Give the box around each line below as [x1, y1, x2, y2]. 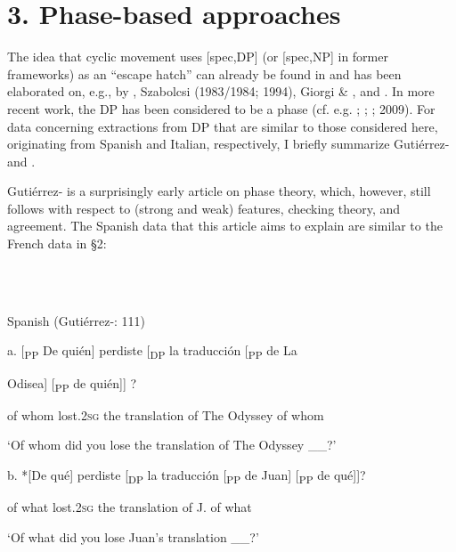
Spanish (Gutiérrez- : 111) [7, 311, 146, 329]
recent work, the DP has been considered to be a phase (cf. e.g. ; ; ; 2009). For [7, 99, 436, 118]
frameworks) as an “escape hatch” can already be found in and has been [7, 64, 402, 83]
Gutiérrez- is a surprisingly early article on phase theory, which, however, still [7, 182, 431, 200]
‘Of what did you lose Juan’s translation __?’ [7, 527, 259, 546]
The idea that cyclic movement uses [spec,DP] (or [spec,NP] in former [7, 47, 388, 66]
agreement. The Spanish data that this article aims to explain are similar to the [7, 216, 443, 235]
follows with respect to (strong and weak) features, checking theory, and [7, 199, 401, 217]
